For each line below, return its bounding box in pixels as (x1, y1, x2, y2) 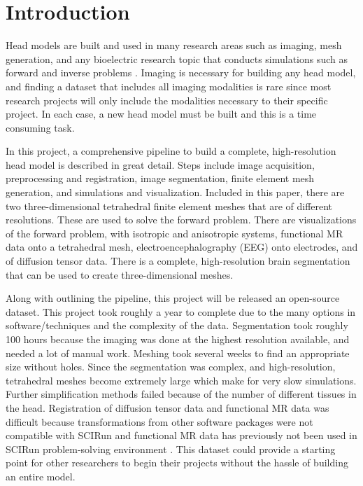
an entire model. (6, 468, 76, 483)
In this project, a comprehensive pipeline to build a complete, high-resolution (6, 144, 336, 158)
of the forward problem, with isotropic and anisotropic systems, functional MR (6, 225, 343, 240)
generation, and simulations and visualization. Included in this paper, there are (6, 185, 345, 200)
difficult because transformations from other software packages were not (6, 414, 313, 429)
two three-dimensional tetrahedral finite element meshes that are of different (6, 198, 333, 213)
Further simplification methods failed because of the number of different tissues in (6, 387, 357, 401)
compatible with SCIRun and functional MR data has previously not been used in (6, 428, 357, 443)
